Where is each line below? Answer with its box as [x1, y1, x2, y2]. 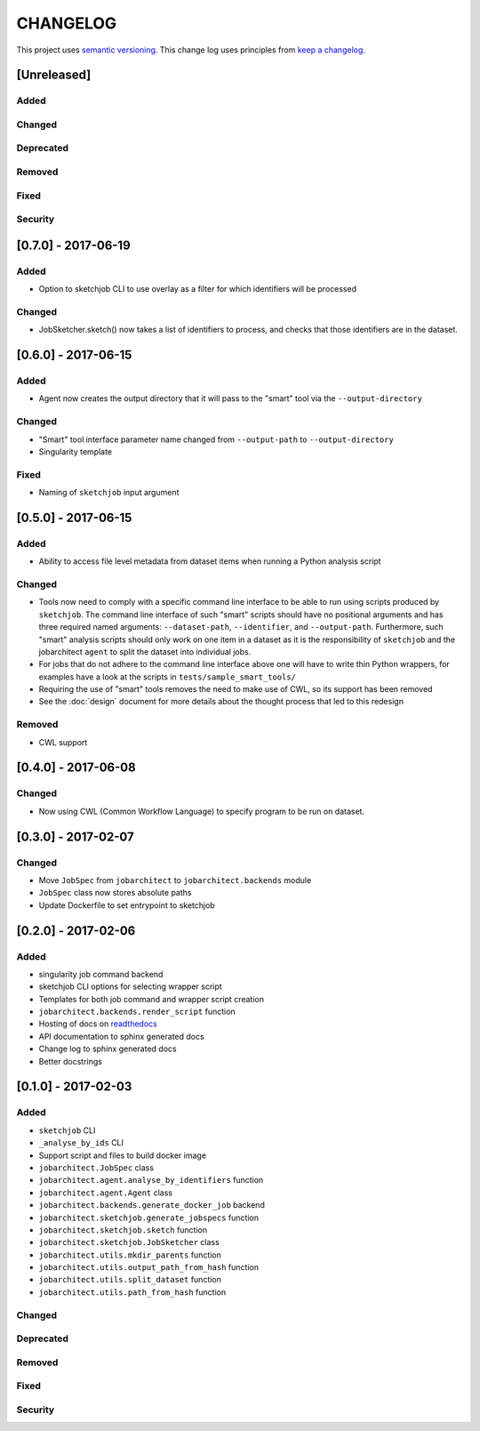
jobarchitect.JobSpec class [38, 1162, 155, 1173]
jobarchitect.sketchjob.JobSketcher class [38, 1237, 220, 1248]
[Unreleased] [16, 68, 92, 83]
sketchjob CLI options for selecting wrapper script [38, 981, 222, 992]
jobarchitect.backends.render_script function [38, 1006, 236, 1017]
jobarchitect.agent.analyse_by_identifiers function [38, 1175, 264, 1186]
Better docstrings [38, 1056, 102, 1066]
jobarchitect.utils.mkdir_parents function [38, 1250, 222, 1260]
